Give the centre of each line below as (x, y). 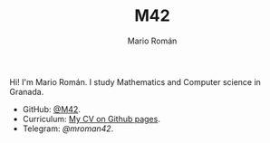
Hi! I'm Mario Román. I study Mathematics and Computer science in (135, 81)
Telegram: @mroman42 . (68, 129)
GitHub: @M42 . (52, 109)
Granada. (27, 91)
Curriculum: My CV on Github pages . (91, 119)
